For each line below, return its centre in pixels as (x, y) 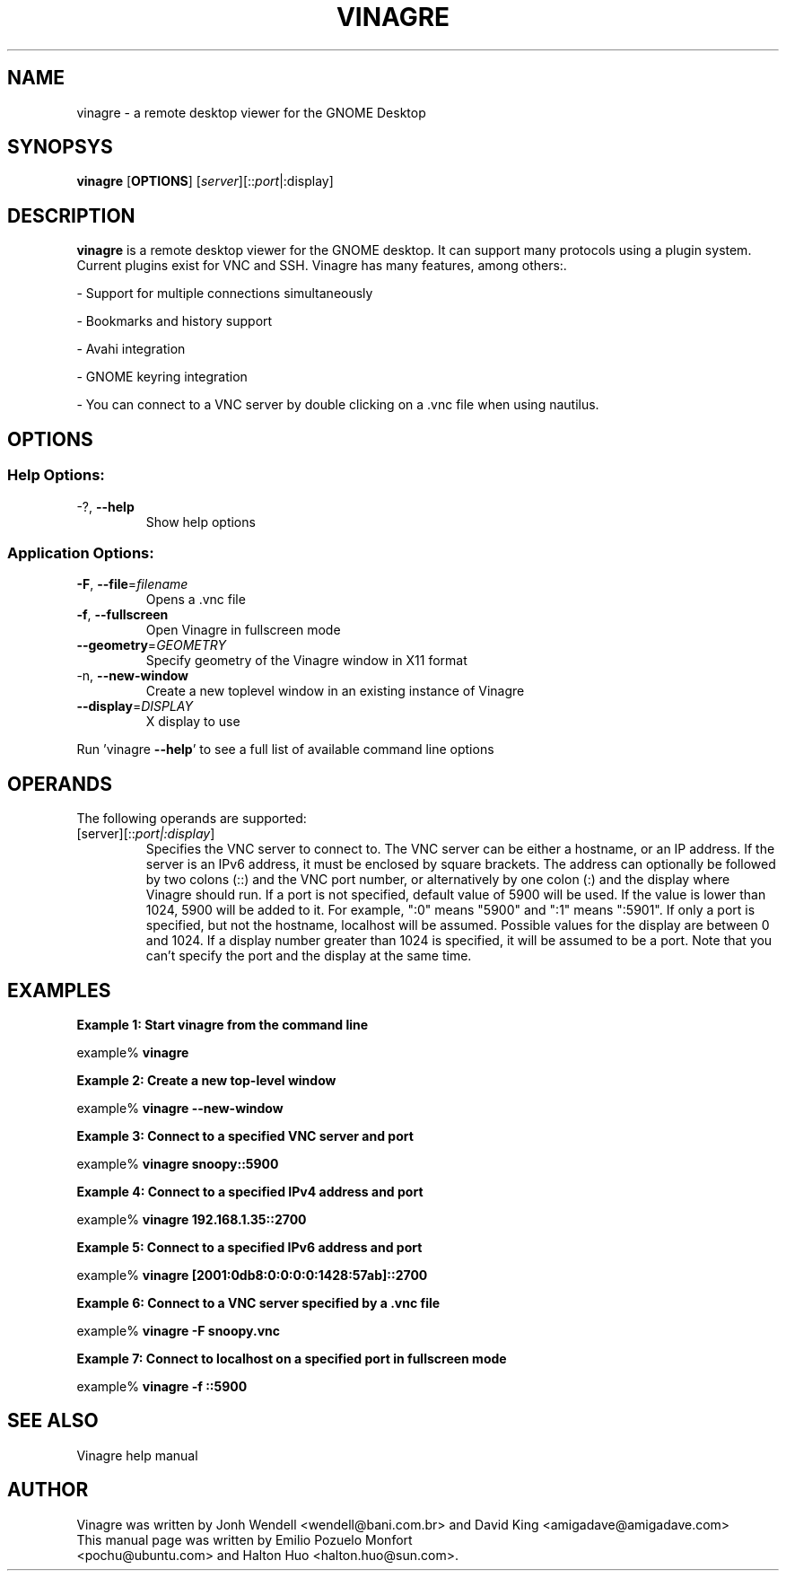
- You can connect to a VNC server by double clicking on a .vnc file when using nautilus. (338, 405)
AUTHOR (48, 1490)
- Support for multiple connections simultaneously (225, 294)
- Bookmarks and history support (175, 321)
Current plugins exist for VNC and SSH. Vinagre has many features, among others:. (322, 266)
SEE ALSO (53, 1421)
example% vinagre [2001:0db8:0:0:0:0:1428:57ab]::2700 (252, 1275)
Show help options (201, 522)
